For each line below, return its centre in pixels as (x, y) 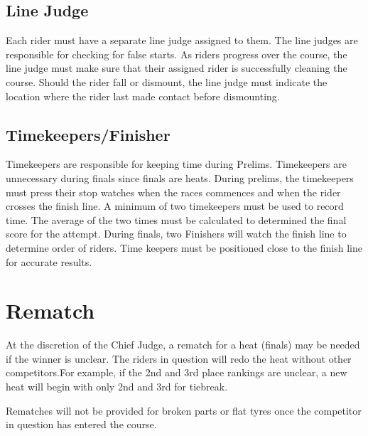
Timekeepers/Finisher (88, 134)
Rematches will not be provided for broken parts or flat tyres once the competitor (184, 410)
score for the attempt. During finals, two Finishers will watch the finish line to (176, 234)
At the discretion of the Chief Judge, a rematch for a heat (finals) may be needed (183, 345)
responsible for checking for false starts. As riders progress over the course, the (177, 54)
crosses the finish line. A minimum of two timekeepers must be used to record (175, 206)
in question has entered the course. (81, 424)
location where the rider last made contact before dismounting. (143, 96)
